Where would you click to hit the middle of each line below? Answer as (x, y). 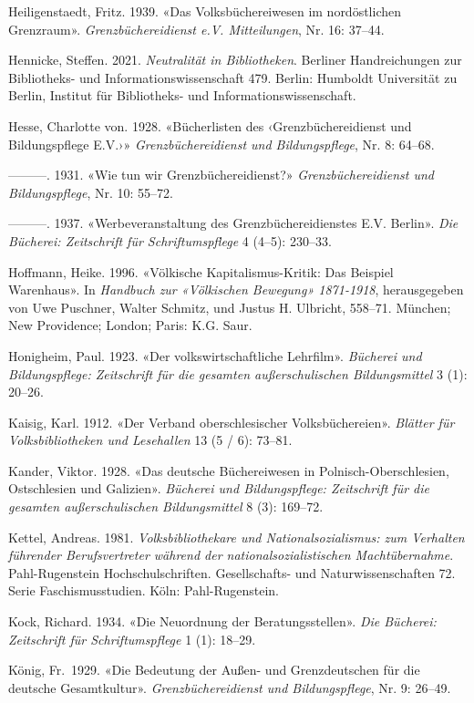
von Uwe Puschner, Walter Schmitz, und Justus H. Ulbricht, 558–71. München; (230, 307)
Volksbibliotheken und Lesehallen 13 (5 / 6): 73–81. (150, 440)
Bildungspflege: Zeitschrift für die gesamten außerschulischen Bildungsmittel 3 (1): (238, 373)
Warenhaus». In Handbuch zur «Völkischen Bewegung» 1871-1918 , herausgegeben (236, 289)
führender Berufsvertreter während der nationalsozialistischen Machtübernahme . (231, 555)
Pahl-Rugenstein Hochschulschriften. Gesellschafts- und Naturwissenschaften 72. (232, 572)
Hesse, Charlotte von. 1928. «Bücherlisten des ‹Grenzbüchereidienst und (210, 125)
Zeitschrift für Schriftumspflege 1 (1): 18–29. (132, 639)
